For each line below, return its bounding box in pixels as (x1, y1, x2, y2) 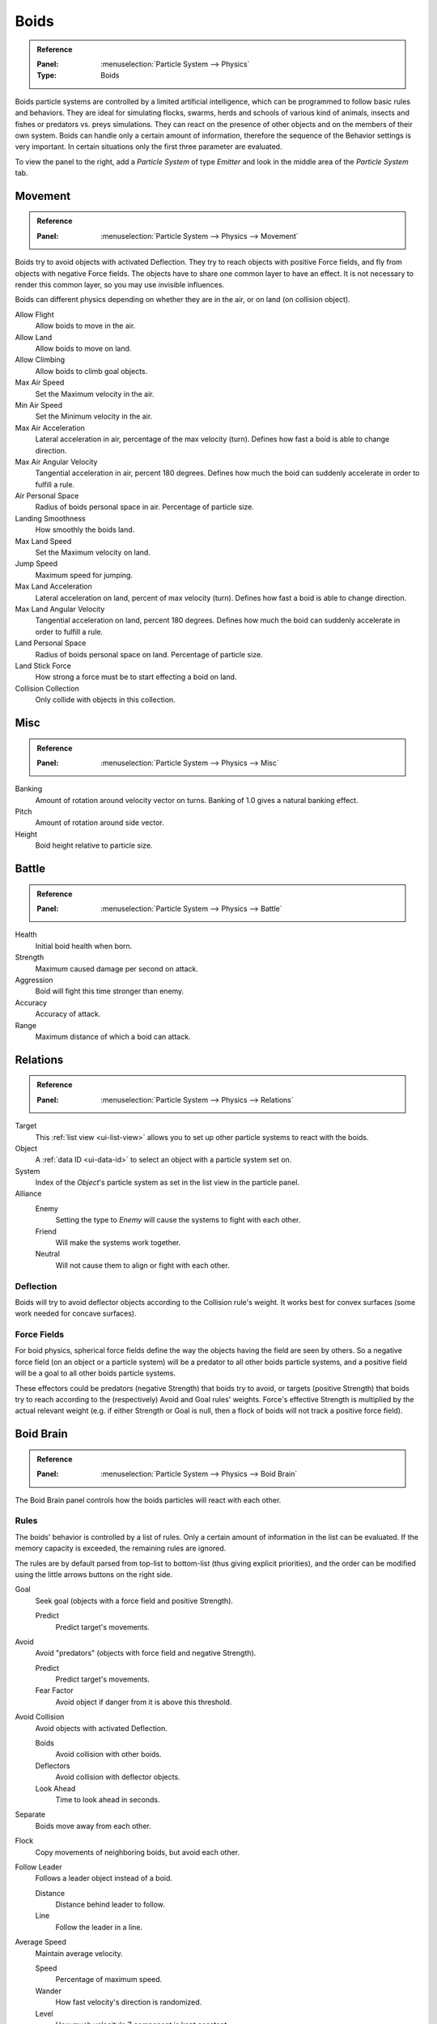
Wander (35, 1986, 62, 1996)
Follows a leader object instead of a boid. (35, 1873, 173, 1883)
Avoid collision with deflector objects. (55, 1772, 181, 1782)
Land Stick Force (15, 661, 72, 670)
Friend (35, 1227, 57, 1236)
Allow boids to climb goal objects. (35, 366, 148, 376)
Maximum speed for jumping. (35, 570, 134, 580)
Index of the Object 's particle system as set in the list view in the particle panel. (35, 1178, 299, 1188)
